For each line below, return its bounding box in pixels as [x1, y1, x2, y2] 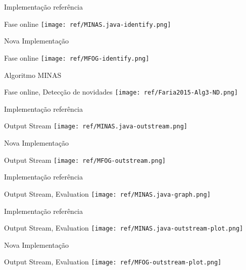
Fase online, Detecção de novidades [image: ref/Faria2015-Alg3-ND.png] [4, 86, 238, 97]
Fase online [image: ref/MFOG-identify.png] [4, 52, 150, 63]
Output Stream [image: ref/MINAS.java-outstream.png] [4, 120, 187, 131]
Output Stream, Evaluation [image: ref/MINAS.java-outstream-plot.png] [4, 222, 243, 233]
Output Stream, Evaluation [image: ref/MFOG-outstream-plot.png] [4, 256, 222, 267]
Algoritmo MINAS [4, 69, 62, 80]
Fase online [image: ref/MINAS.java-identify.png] [4, 18, 171, 29]
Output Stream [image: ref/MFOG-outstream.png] [4, 154, 166, 165]
